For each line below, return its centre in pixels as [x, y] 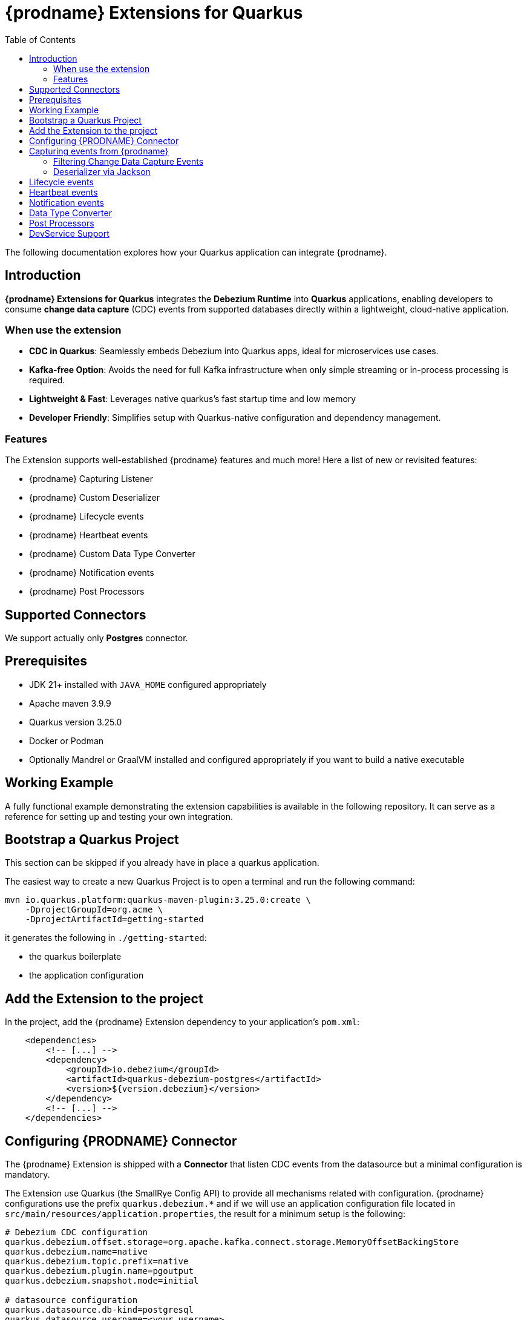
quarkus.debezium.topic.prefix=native [97, 1262]
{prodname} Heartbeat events [89, 535]
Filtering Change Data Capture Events [129, 161]
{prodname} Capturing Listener [91, 479]
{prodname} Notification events [92, 573]
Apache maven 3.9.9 [70, 703]
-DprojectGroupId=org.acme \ [94, 910]
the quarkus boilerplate [75, 957]
